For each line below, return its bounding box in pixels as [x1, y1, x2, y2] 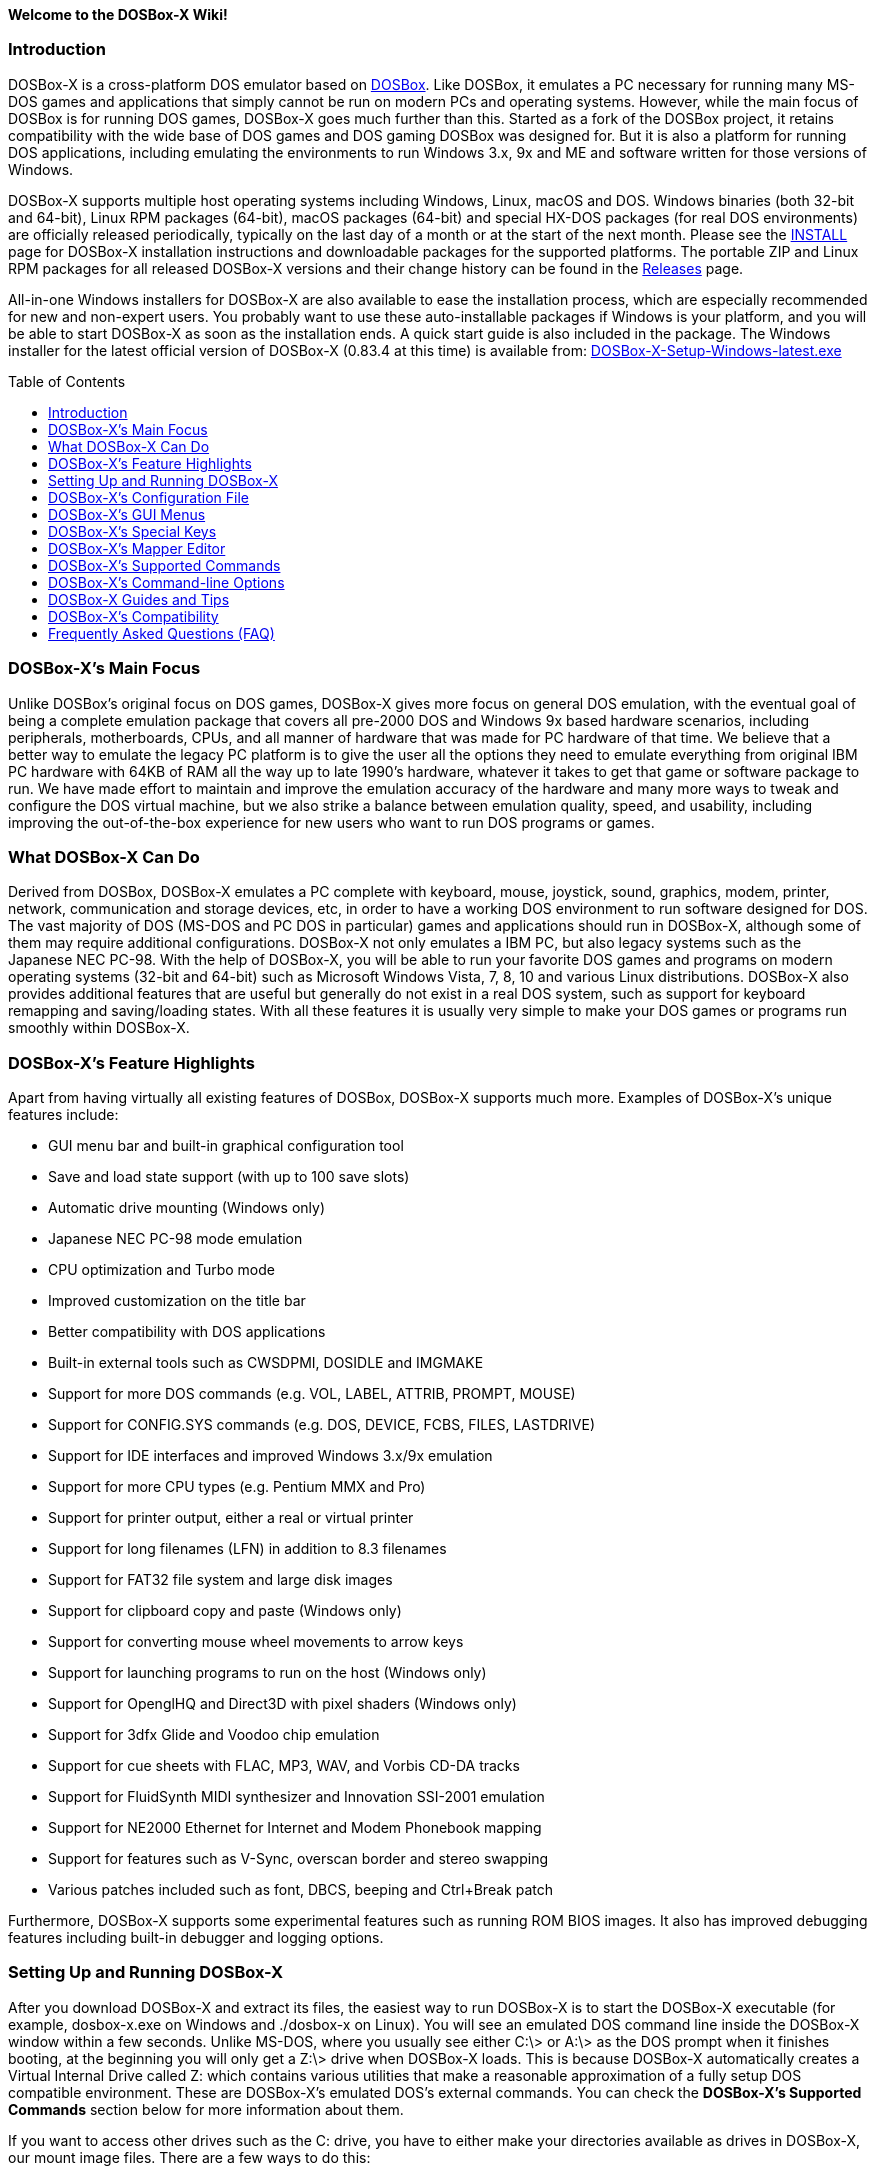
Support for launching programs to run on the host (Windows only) [48, 1664, 487, 1681]
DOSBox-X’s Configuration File [48, 488, 250, 506]
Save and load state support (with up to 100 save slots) [48, 1168, 410, 1185]
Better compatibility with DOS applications [48, 1323, 326, 1340]
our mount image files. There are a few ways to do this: [8, 2148, 371, 2166]
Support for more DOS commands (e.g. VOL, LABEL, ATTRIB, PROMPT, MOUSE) [48, 1385, 576, 1402]
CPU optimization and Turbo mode [48, 1261, 275, 1278]
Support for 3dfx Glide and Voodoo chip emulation [48, 1726, 380, 1743]
